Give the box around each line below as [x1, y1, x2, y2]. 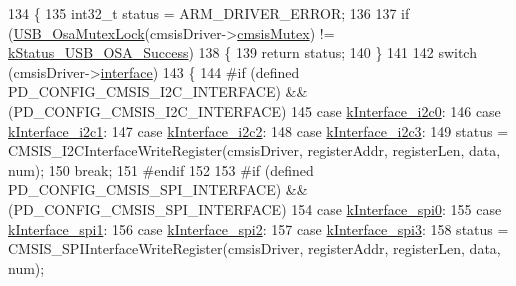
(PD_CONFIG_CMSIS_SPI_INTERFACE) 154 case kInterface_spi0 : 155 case [8, 198, 502, 219]
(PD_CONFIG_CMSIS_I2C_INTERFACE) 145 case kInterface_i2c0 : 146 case [8, 100, 501, 121]
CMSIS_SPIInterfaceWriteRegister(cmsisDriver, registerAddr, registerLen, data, [8, 238, 501, 259]
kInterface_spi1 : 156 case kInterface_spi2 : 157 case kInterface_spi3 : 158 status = [8, 218, 509, 239]
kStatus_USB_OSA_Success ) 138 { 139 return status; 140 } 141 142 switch [8, 42, 477, 63]
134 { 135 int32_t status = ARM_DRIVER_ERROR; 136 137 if [8, 3, 410, 23]
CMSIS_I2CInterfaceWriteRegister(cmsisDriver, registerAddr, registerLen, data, [8, 140, 501, 161]
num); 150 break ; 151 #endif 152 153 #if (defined [8, 159, 314, 180]
